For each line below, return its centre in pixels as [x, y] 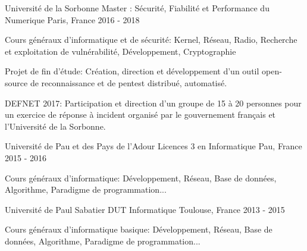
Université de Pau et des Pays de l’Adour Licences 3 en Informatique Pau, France [153, 146]
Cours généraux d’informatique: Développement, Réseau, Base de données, [141, 178]
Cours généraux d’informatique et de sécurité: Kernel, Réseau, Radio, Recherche [151, 40]
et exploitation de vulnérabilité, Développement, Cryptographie [120, 51]
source [16, 82]
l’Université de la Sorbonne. [55, 126]
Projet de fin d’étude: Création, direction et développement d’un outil [132, 71]
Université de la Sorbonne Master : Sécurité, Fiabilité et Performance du [137, 8]
